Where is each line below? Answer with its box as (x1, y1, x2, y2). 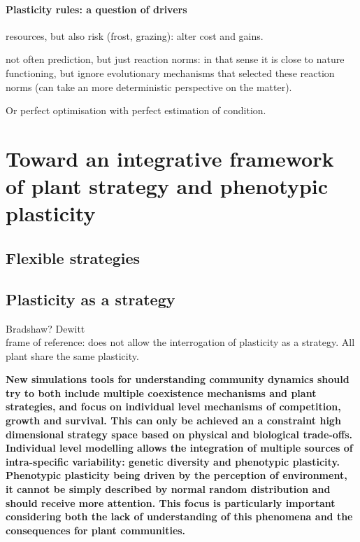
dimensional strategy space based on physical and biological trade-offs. (6, 426, 353, 441)
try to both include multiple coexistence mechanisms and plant (6, 385, 317, 400)
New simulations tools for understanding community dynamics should (6, 372, 350, 387)
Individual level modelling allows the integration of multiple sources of (6, 440, 353, 455)
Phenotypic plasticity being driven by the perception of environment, (6, 468, 347, 482)
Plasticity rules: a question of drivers (6, 1, 187, 16)
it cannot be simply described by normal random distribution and (6, 482, 331, 496)
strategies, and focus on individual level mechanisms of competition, (6, 399, 341, 414)
